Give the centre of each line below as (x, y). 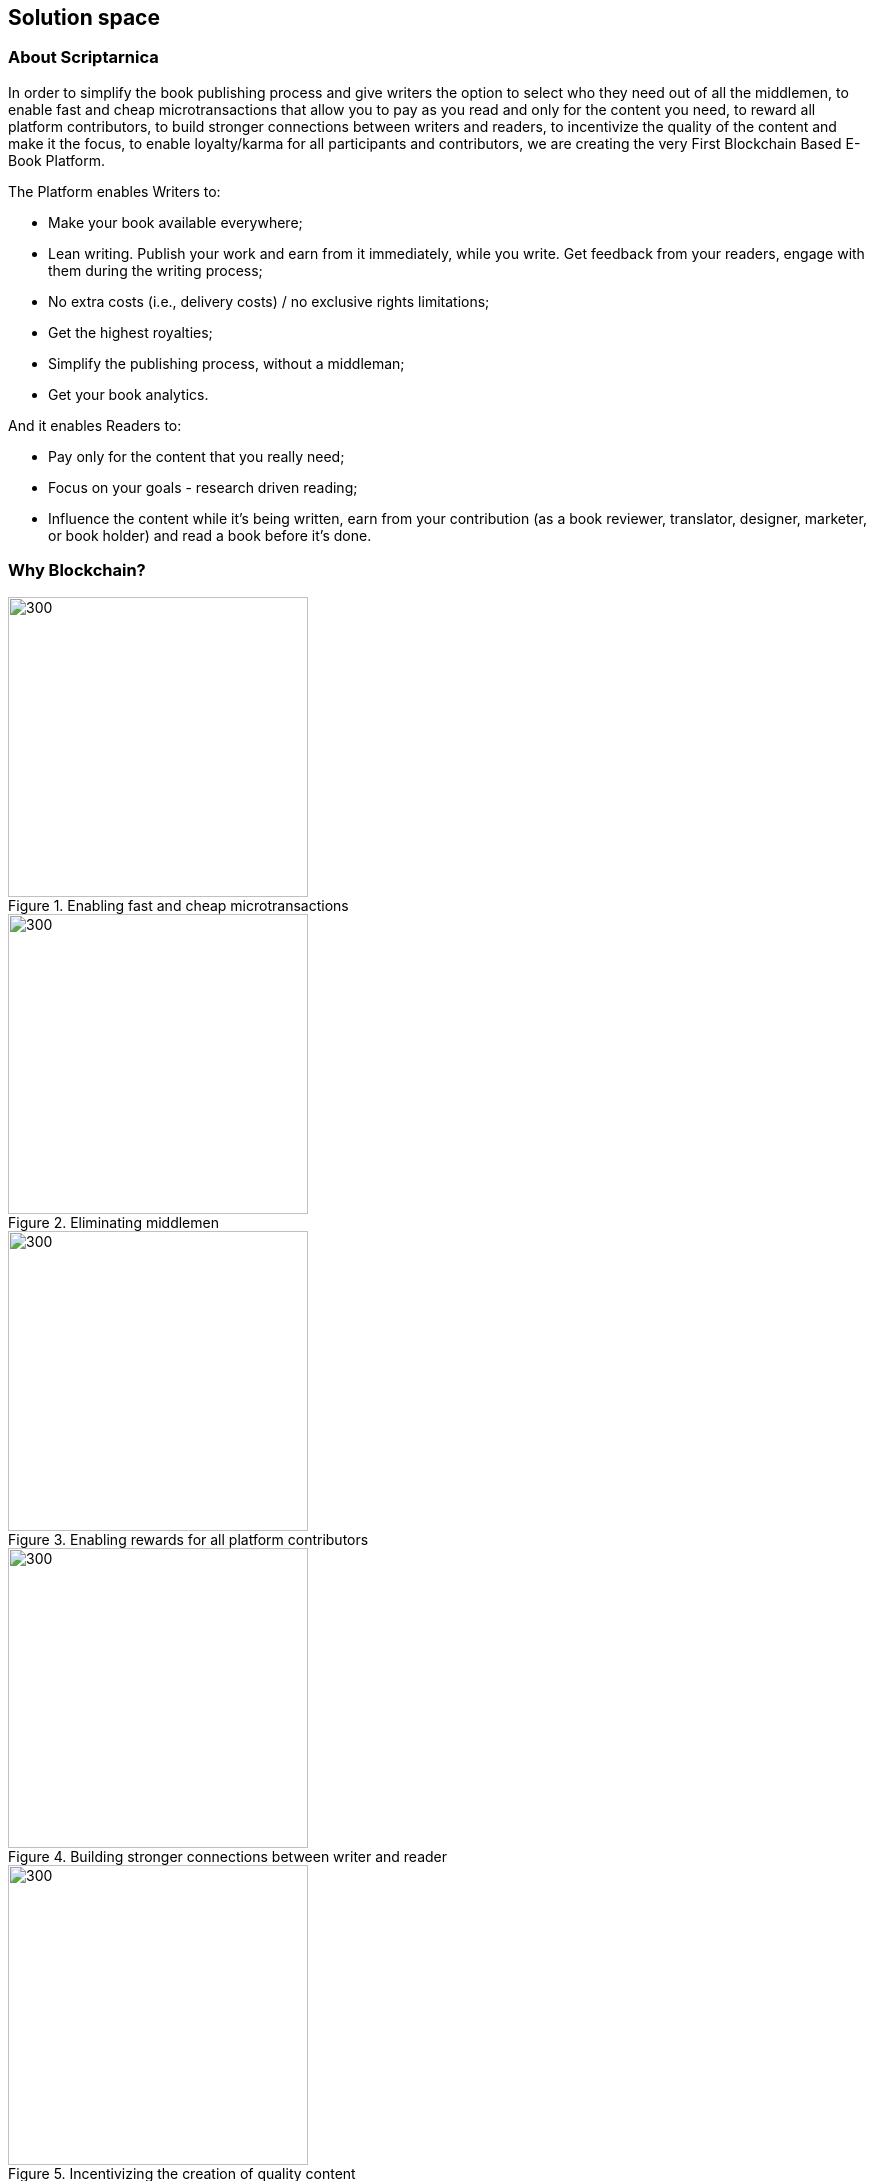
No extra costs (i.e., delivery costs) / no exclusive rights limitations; (269, 301)
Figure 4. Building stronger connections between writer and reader (228, 1856)
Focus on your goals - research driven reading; (203, 487)
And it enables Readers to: (95, 425)
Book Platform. (56, 160)
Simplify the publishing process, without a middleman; (226, 363)
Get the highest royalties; (130, 332)
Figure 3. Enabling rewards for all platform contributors (188, 1539)
